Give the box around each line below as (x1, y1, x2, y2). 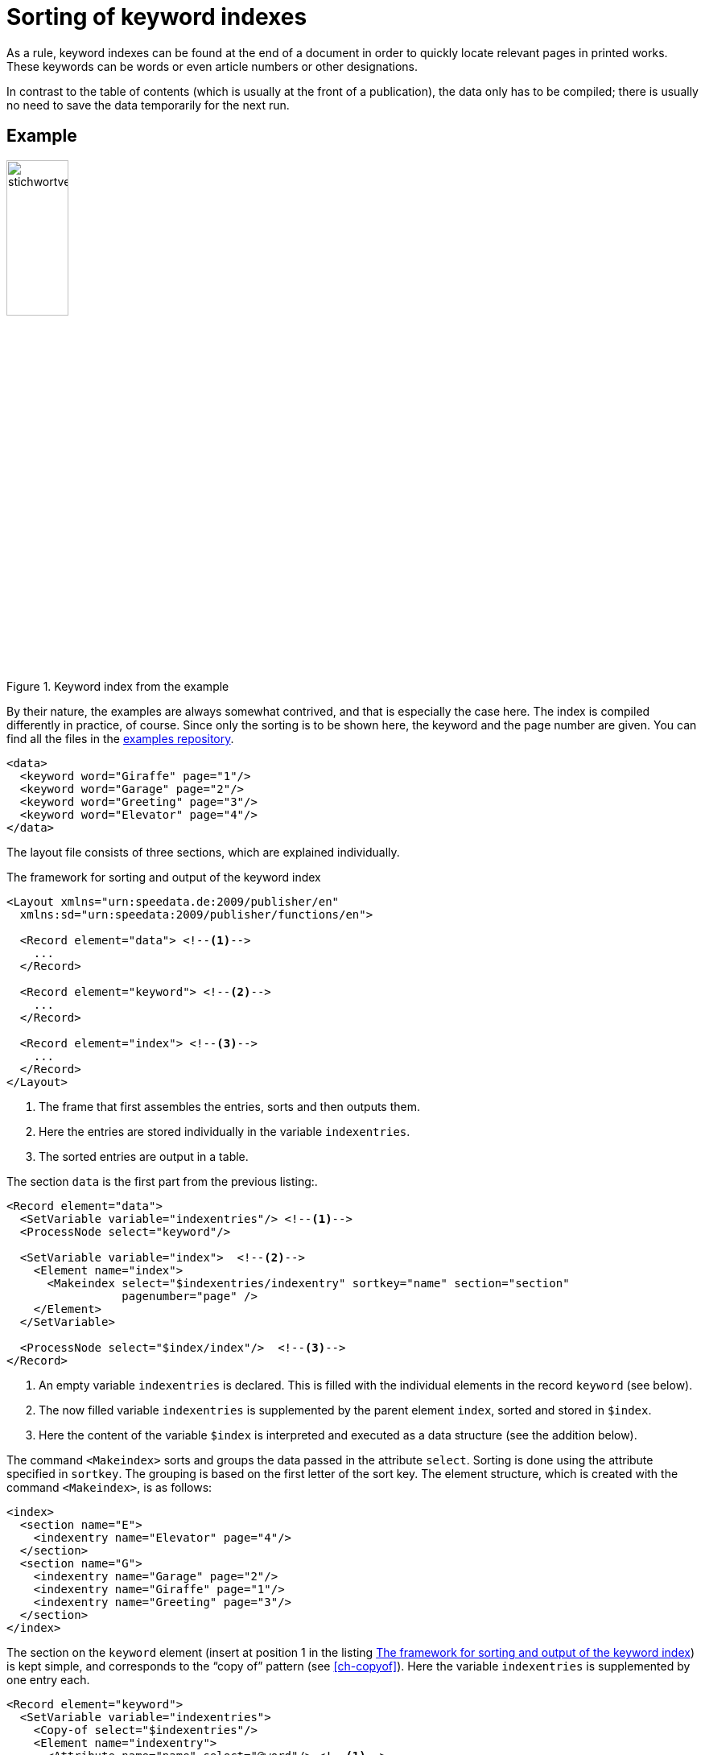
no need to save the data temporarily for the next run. (6, 97, 290, 112)
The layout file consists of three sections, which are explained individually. (6, 845, 400, 860)
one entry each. (6, 1673, 90, 1687)
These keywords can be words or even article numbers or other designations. (6, 59, 418, 73)
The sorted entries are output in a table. (39, 1150, 249, 1164)
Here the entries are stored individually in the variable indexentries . (39, 1125, 410, 1139)
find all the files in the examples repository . (6, 732, 234, 746)
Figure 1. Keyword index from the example (6, 679, 229, 694)
